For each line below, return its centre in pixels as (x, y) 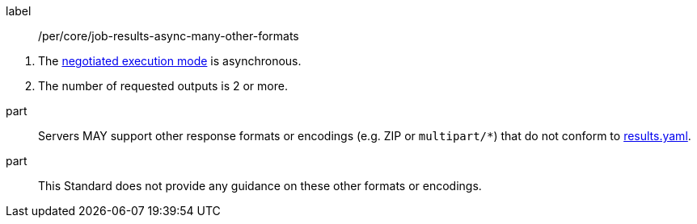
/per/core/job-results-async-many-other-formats (169, 36)
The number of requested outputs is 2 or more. (163, 86)
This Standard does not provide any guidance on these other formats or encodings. (260, 186)
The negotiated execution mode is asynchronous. (170, 61)
